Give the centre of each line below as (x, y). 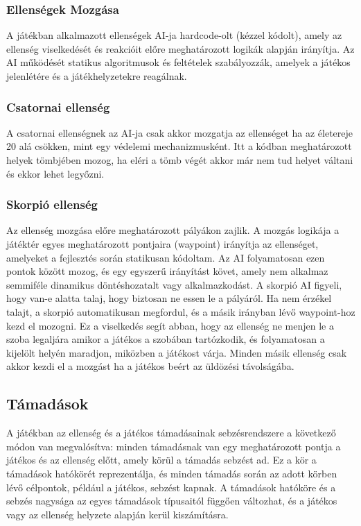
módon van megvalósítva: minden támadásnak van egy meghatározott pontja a (174, 446)
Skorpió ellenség (52, 204)
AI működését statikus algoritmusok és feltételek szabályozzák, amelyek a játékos (178, 62)
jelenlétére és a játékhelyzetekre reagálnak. (97, 76)
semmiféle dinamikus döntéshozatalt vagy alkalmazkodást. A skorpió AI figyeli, (174, 284)
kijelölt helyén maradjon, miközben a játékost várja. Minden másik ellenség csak (177, 352)
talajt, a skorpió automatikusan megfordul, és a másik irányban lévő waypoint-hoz (181, 311)
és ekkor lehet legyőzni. (55, 173)
